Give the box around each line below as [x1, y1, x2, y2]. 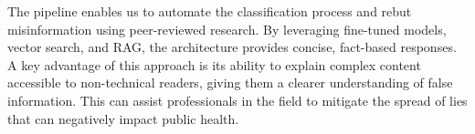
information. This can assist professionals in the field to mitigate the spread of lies [7, 90, 468, 109]
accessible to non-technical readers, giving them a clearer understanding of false [7, 73, 453, 92]
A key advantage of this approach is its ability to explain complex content [7, 55, 421, 74]
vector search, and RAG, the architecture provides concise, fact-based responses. [7, 37, 457, 57]
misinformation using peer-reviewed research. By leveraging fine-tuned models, [7, 19, 447, 38]
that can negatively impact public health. [7, 108, 239, 128]
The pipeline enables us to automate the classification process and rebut [7, 2, 412, 20]
